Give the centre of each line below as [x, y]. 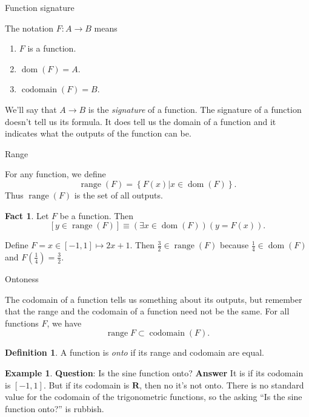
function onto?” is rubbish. [55, 408]
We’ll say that [31, 109]
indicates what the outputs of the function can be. [98, 133]
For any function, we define [55, 174]
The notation [29, 28]
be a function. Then [97, 215]
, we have [64, 323]
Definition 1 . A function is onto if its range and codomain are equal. [135, 352]
